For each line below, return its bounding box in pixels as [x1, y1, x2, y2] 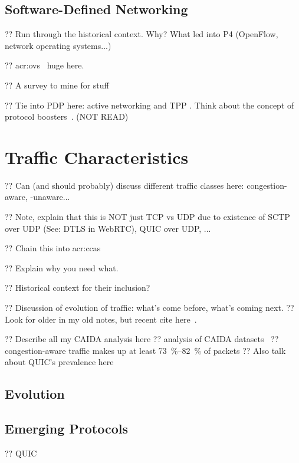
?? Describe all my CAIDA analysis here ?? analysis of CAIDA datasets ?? [5, 333, 279, 345]
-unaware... [30, 191, 70, 203]
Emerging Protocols [5, 419, 129, 438]
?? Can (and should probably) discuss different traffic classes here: [5, 179, 244, 191]
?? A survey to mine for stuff [5, 78, 109, 91]
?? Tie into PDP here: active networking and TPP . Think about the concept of [5, 98, 294, 111]
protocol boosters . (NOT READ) [5, 110, 129, 123]
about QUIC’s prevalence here [5, 356, 114, 368]
